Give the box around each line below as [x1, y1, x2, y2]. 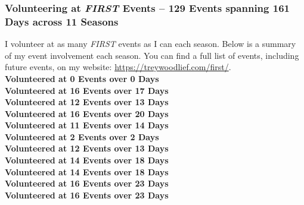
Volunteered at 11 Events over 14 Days [5, 119, 169, 131]
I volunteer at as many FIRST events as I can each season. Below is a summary [5, 37, 296, 50]
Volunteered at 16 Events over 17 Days [5, 84, 169, 96]
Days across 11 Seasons [5, 14, 119, 29]
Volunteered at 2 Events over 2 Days [5, 130, 159, 143]
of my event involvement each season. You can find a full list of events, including [5, 49, 299, 61]
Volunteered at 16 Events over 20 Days [5, 107, 169, 119]
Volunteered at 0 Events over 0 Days [5, 72, 159, 84]
